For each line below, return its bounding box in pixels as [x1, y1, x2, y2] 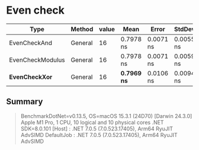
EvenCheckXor [9, 72, 53, 81]
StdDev [174, 25, 195, 33]
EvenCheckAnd [9, 39, 52, 47]
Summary [6, 97, 43, 107]
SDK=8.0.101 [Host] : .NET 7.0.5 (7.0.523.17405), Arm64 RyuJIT [20, 125, 174, 132]
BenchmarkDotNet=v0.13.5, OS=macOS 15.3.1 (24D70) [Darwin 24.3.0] [20, 112, 192, 119]
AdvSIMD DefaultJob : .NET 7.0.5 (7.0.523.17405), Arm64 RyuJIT [20, 131, 178, 138]
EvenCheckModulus [9, 56, 65, 64]
